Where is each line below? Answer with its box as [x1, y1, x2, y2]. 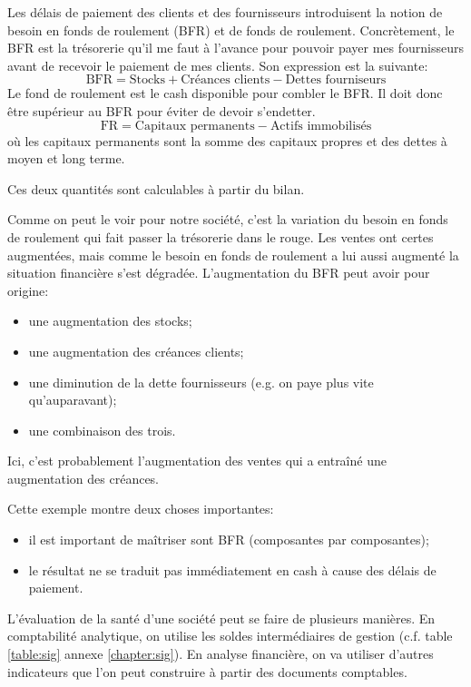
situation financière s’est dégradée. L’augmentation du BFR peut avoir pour [7, 263, 430, 282]
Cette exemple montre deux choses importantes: [7, 499, 274, 518]
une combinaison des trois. [28, 420, 176, 439]
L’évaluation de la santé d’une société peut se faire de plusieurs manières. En [7, 608, 436, 627]
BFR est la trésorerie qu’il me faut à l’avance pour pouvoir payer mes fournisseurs [7, 38, 465, 57]
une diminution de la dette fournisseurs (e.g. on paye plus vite [28, 372, 374, 391]
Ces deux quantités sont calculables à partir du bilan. [7, 179, 305, 198]
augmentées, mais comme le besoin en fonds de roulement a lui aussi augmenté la [7, 245, 459, 264]
